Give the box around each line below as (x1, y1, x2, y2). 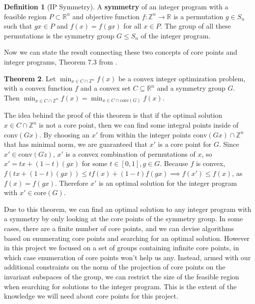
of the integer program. (141, 30, 211, 40)
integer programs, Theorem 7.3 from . (4, 56, 117, 67)
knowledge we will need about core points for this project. (4, 291, 178, 301)
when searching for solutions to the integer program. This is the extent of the (4, 281, 237, 291)
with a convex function (4, 83, 73, 93)
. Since (219, 139, 239, 149)
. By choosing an (39, 129, 90, 139)
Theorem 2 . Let (4, 73, 56, 83)
